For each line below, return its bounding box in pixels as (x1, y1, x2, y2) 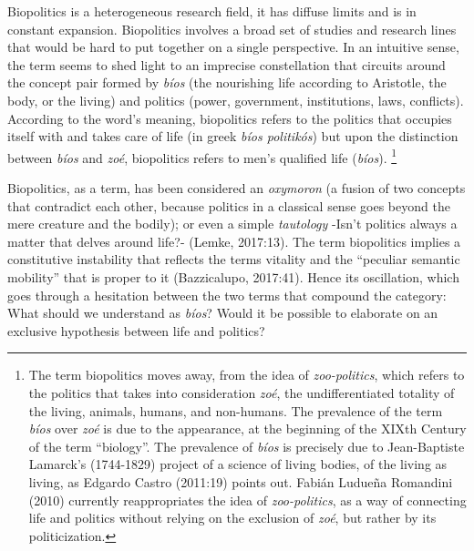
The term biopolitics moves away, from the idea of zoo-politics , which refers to (28, 365, 465, 384)
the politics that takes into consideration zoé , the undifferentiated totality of (28, 383, 455, 402)
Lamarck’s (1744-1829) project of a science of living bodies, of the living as (28, 454, 448, 474)
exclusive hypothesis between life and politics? (7, 321, 265, 340)
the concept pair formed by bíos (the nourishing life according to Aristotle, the (7, 73, 447, 92)
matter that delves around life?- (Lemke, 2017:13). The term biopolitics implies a (7, 231, 461, 250)
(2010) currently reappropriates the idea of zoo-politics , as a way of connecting (28, 490, 467, 509)
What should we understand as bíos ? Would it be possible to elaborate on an (7, 303, 438, 322)
